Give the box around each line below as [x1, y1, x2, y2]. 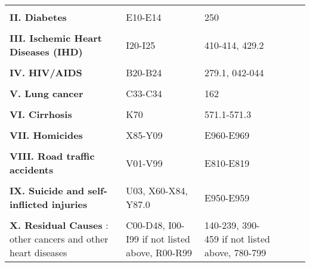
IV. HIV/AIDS [10, 66, 82, 79]
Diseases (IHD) [10, 45, 83, 58]
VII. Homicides [10, 128, 83, 142]
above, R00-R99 [126, 246, 192, 259]
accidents [10, 163, 54, 176]
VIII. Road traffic [10, 149, 95, 163]
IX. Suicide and [10, 184, 85, 197]
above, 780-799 [204, 246, 266, 259]
